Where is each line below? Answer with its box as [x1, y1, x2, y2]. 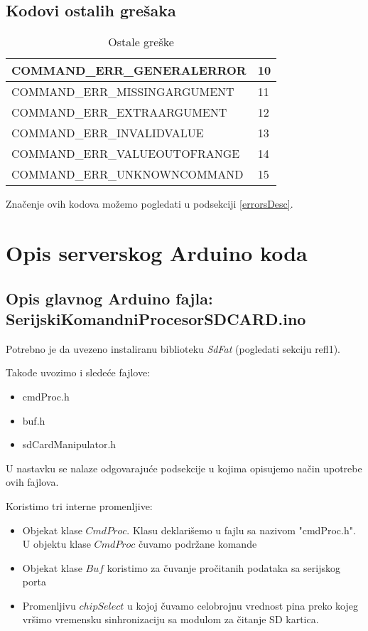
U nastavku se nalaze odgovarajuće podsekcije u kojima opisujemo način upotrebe [6, 460, 362, 475]
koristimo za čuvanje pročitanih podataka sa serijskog [107, 560, 341, 575]
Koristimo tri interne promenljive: [6, 498, 153, 513]
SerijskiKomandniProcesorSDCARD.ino [6, 307, 306, 329]
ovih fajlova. [6, 474, 59, 489]
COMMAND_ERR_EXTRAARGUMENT [11, 104, 227, 121]
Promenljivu [22, 598, 76, 613]
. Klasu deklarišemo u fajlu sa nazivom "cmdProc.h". [126, 522, 356, 537]
